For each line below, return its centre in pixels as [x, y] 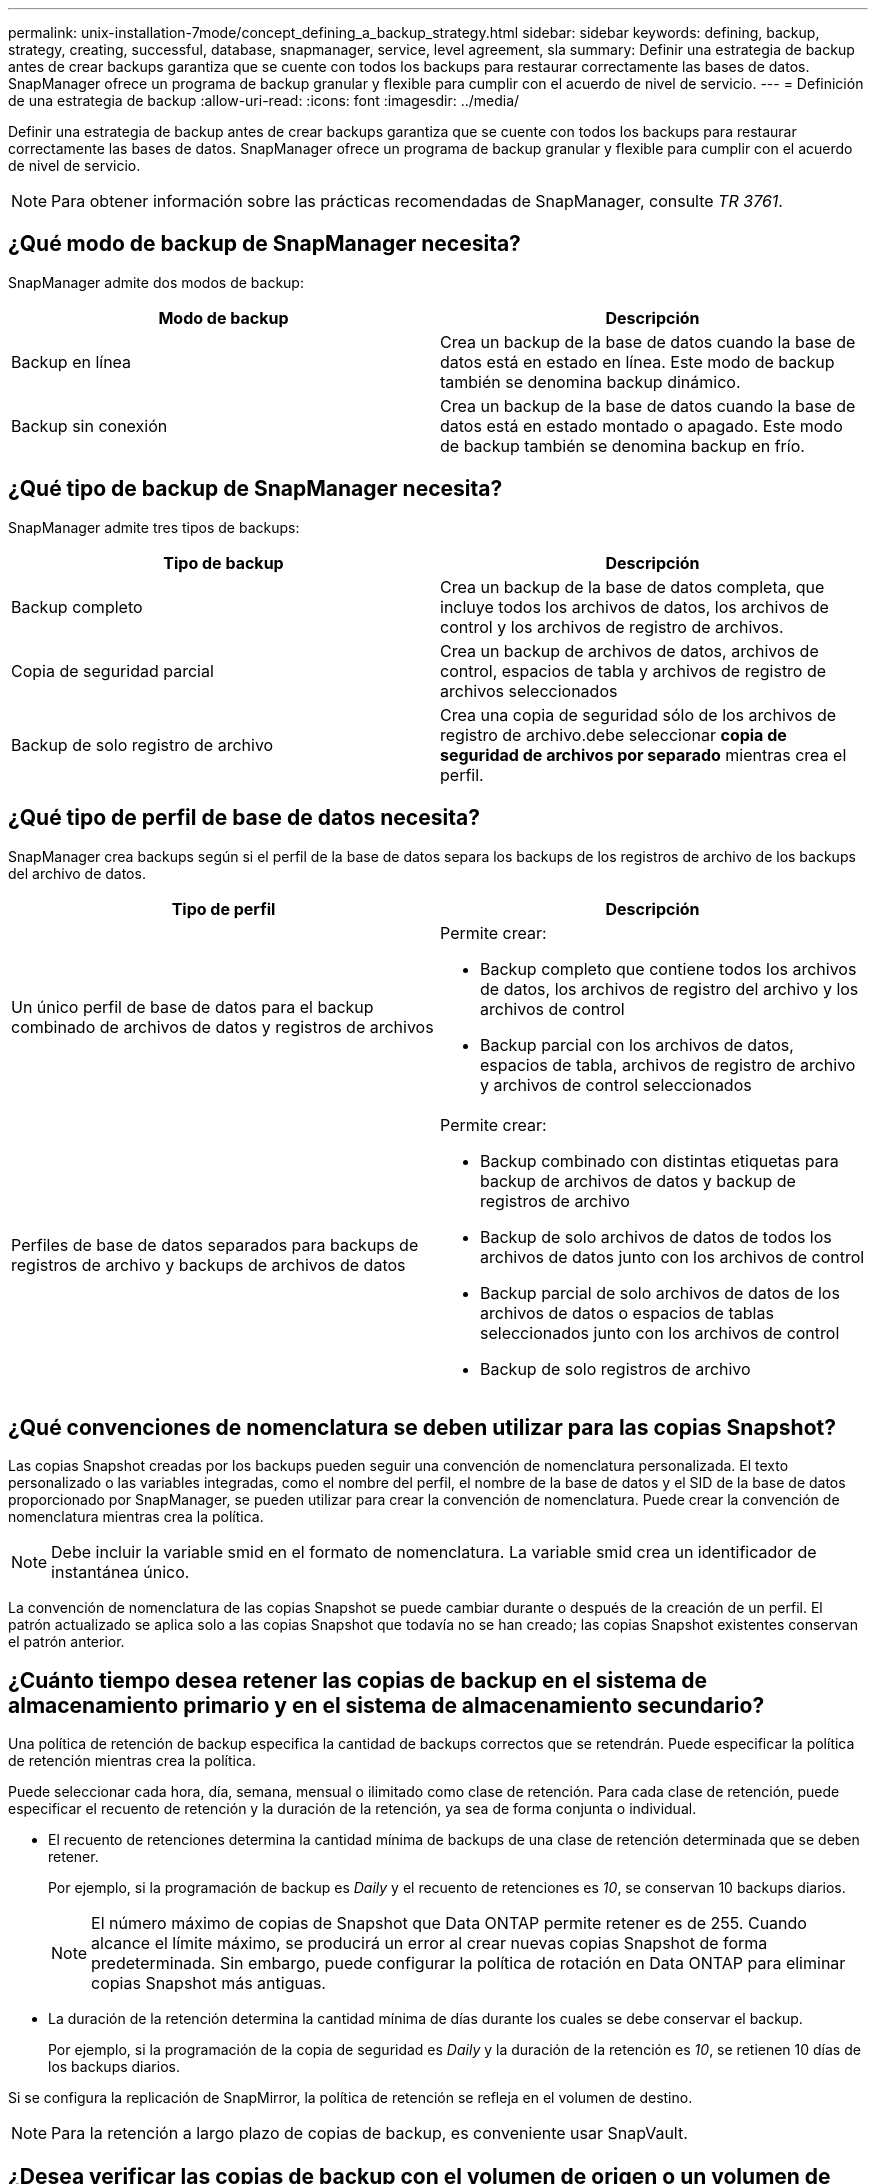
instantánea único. [120, 1572]
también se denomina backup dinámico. [590, 381]
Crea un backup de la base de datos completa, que [632, 586]
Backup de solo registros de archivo [615, 1368]
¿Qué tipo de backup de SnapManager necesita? [255, 489]
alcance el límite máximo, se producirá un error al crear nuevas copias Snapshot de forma [429, 1943]
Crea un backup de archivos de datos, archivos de [629, 650]
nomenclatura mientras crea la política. [136, 1517]
